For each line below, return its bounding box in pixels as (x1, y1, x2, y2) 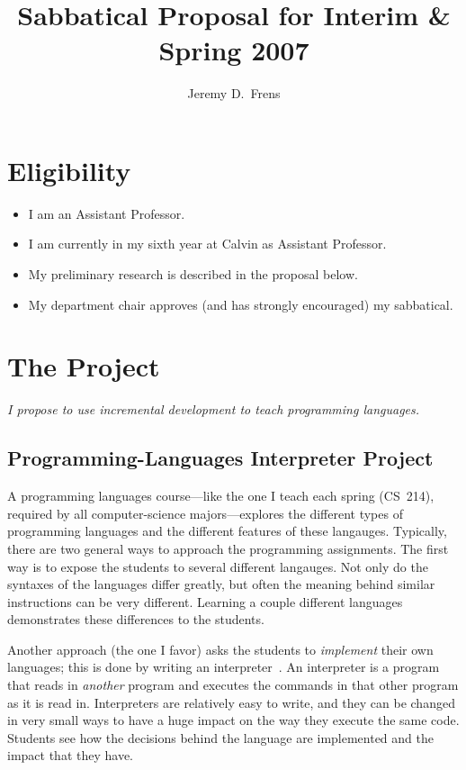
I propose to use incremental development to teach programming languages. (7, 400, 420, 419)
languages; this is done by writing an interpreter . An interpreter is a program (7, 657, 440, 676)
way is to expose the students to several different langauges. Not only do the (7, 557, 428, 575)
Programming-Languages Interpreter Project (7, 444, 434, 472)
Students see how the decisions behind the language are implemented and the (7, 728, 434, 747)
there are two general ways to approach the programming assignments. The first (7, 539, 449, 557)
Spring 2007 (158, 32, 309, 68)
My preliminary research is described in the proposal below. (28, 265, 358, 284)
